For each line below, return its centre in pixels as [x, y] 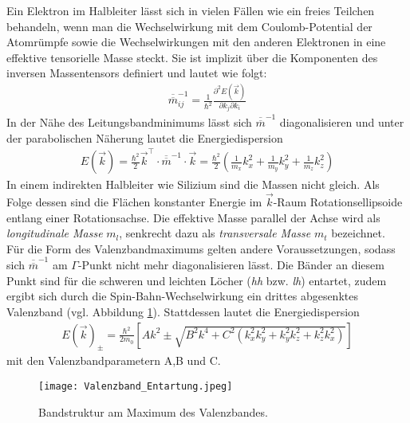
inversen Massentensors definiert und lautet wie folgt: [137, 73]
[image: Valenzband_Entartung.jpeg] [136, 387]
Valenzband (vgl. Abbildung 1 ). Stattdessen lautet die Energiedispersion [183, 312]
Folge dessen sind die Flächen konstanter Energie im [134, 201]
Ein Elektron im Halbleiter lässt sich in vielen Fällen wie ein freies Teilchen [191, 10]
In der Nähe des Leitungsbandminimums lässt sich [129, 122]
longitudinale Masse [55, 233]
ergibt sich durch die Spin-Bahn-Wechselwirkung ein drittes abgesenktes [182, 296]
